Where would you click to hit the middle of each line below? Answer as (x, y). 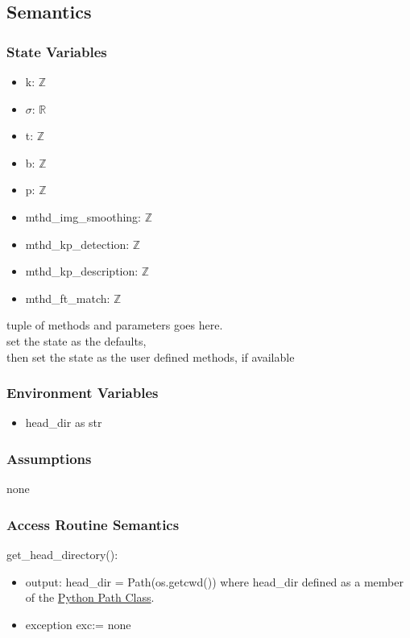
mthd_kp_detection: (77, 244)
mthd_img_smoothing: (83, 216)
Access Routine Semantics (93, 524)
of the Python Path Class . (90, 597)
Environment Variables (83, 393)
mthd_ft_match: (68, 298)
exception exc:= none (78, 624)
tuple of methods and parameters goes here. (115, 325)
